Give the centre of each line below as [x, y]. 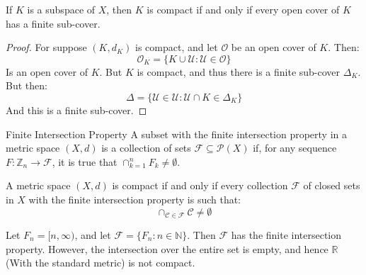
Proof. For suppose [46, 47]
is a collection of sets [146, 148]
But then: [27, 85]
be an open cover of [274, 47]
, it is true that [85, 161]
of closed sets [332, 185]
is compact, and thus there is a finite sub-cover [239, 71]
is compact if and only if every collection [200, 185]
